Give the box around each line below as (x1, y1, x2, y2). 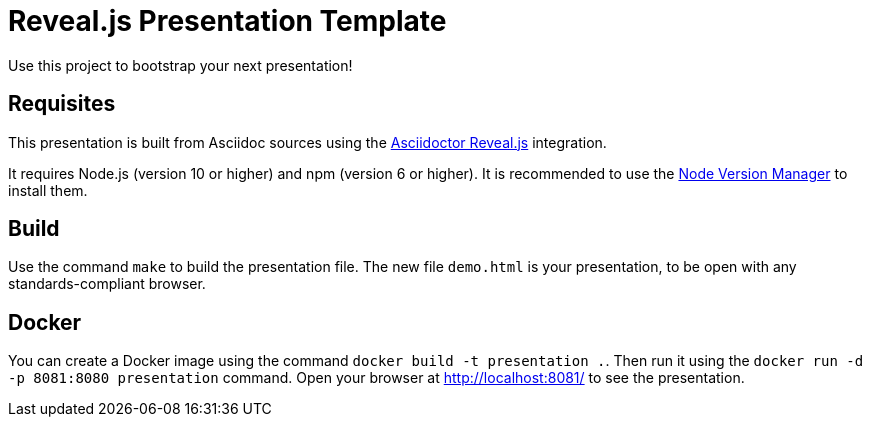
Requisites (8, 91, 116, 117)
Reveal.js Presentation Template (8, 4, 447, 38)
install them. (8, 181, 88, 199)
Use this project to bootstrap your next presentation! (8, 56, 353, 74)
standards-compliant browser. (8, 275, 206, 293)
